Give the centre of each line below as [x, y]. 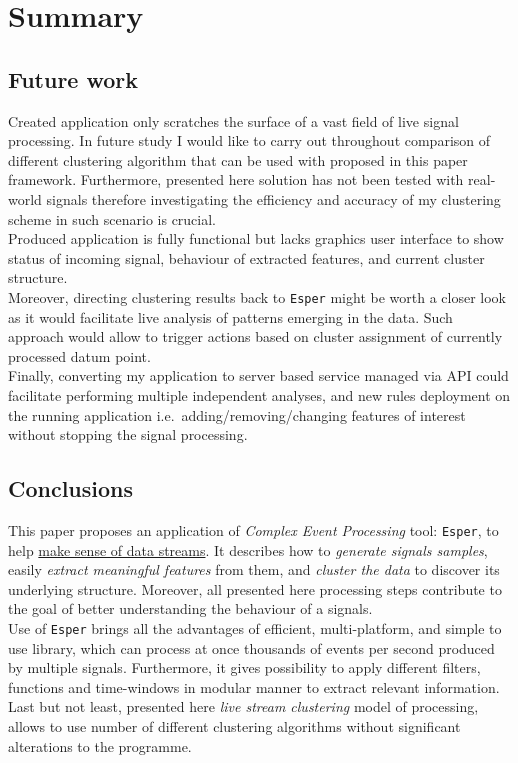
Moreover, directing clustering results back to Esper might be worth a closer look [257, 296]
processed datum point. [79, 355]
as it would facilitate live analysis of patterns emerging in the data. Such [230, 316]
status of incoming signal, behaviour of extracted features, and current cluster [246, 257]
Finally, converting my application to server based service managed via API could [258, 375]
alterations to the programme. [100, 745]
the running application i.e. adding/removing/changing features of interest [237, 414]
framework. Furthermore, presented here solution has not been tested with [236, 179]
